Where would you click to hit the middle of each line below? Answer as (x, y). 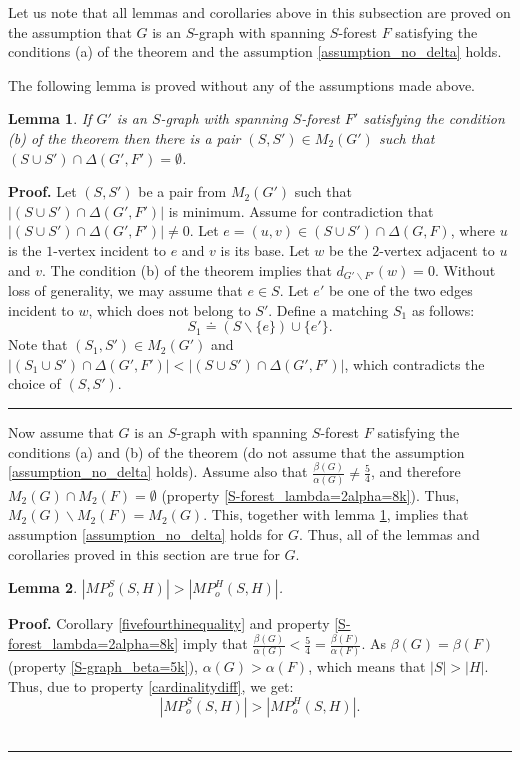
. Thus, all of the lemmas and (389, 534)
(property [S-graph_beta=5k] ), (103, 666)
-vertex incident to (109, 249)
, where (473, 230)
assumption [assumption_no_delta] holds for (146, 534)
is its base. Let (265, 249)
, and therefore (415, 471)
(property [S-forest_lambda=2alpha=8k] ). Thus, (310, 494)
